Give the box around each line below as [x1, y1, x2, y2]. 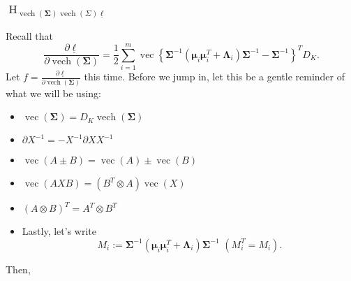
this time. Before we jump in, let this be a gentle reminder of [84, 69, 345, 84]
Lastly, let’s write [22, 224, 96, 238]
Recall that [6, 29, 53, 43]
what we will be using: [6, 85, 101, 100]
